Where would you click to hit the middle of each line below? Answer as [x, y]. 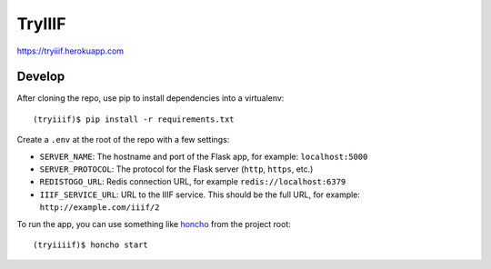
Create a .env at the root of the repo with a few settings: [123, 140]
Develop [41, 77]
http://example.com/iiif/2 [100, 208]
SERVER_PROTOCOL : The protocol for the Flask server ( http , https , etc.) [176, 169]
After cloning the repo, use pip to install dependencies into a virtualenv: [150, 98]
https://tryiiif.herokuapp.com [70, 51]
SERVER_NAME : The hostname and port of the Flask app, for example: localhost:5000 [204, 156]
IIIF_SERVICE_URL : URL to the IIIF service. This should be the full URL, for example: [200, 194]
